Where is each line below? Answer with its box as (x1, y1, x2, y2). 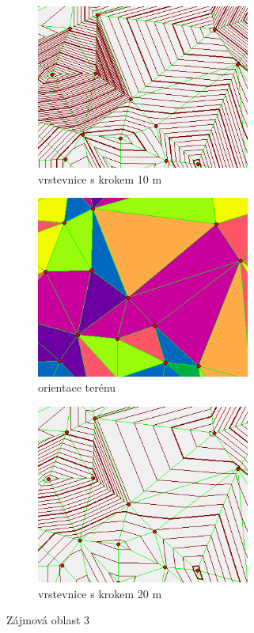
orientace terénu (38, 379, 116, 396)
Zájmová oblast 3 (6, 612, 90, 628)
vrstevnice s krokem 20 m (38, 585, 162, 601)
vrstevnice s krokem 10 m (38, 170, 162, 187)
